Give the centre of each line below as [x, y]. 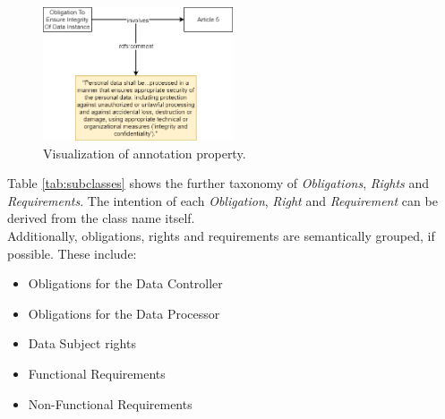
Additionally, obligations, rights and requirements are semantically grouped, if [221, 235]
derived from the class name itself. [101, 218]
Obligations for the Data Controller [125, 283]
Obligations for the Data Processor [124, 313]
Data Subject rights [82, 343]
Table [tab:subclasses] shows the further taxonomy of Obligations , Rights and [218, 183]
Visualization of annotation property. [145, 153]
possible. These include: [72, 253]
